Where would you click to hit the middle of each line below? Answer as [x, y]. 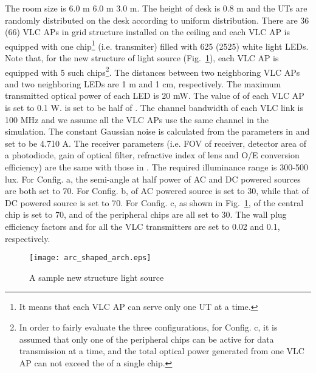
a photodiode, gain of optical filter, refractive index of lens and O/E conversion [152, 155]
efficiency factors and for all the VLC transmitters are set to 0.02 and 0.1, [143, 226]
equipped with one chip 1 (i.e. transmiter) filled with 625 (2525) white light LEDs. [157, 45]
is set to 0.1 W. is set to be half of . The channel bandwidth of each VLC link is [154, 108]
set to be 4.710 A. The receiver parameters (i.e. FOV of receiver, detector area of [156, 143]
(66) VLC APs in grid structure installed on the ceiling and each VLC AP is [148, 32]
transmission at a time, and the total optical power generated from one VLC [162, 351]
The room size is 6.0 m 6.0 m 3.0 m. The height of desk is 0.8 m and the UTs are [156, 8]
